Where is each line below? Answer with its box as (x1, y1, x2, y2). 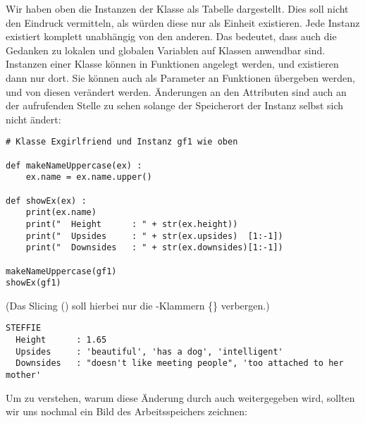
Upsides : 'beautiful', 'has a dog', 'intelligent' (16, 346, 283, 357)
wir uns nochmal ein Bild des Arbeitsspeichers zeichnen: (6, 404, 247, 419)
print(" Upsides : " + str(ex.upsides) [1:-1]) (25, 231, 283, 241)
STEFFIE (6, 323, 42, 333)
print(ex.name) (25, 207, 97, 218)
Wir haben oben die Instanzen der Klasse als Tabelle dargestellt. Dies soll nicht (6, 1, 349, 16)
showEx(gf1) (6, 278, 61, 288)
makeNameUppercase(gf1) (6, 266, 117, 276)
